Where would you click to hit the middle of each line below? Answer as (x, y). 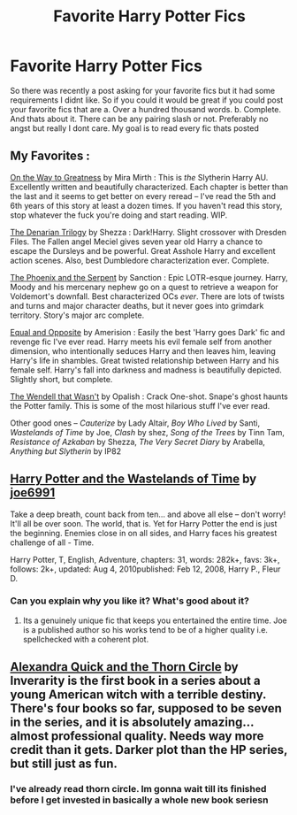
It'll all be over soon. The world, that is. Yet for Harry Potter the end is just (144, 523)
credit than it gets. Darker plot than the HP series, (149, 750)
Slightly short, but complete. (61, 379)
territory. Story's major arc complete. (77, 315)
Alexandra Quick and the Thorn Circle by (124, 667)
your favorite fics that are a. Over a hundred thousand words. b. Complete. (146, 109)
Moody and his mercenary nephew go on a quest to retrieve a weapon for (145, 287)
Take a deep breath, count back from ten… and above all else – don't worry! (148, 514)
